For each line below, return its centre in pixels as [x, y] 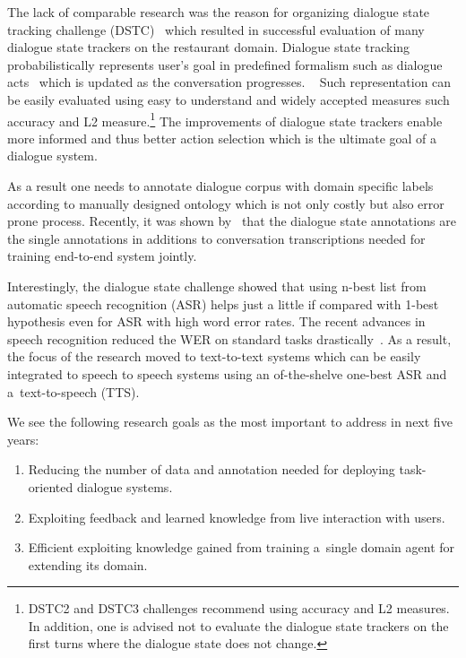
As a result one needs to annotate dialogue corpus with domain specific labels [220, 186]
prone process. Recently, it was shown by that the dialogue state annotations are [232, 221]
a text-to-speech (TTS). [73, 391]
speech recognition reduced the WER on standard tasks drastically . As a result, [229, 338]
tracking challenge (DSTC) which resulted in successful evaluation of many [216, 29]
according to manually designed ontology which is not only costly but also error [226, 203]
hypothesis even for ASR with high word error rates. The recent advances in [216, 321]
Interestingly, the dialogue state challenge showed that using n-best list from [217, 286]
